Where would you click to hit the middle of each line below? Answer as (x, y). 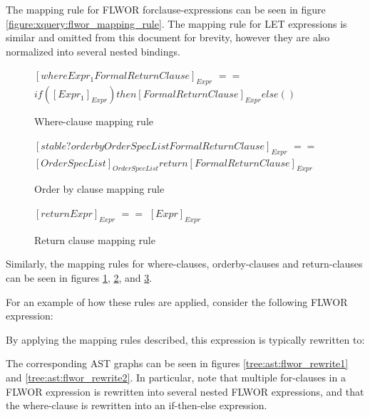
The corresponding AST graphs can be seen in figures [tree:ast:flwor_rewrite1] (177, 363)
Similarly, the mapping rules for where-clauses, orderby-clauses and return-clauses (184, 264)
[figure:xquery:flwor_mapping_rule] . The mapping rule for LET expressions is (176, 23)
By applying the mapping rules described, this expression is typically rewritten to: (185, 339)
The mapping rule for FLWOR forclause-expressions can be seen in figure (166, 9)
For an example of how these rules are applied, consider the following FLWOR (177, 301)
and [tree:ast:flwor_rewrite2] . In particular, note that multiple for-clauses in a (176, 377)
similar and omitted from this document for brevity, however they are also (168, 37)
